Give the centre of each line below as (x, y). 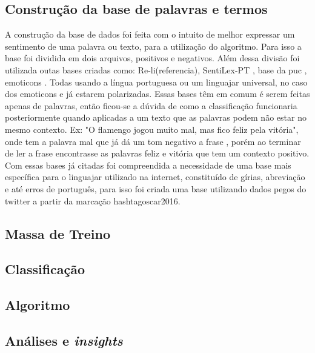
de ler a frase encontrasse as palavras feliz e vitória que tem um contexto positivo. (157, 153)
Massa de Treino (58, 233)
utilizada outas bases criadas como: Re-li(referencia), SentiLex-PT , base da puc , (156, 69)
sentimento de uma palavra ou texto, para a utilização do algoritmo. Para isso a (153, 46)
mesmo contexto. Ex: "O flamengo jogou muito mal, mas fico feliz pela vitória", (152, 129)
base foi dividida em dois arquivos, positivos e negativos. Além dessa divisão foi (152, 58)
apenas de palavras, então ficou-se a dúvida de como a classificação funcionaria (151, 105)
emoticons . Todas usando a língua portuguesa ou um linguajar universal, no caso (156, 82)
